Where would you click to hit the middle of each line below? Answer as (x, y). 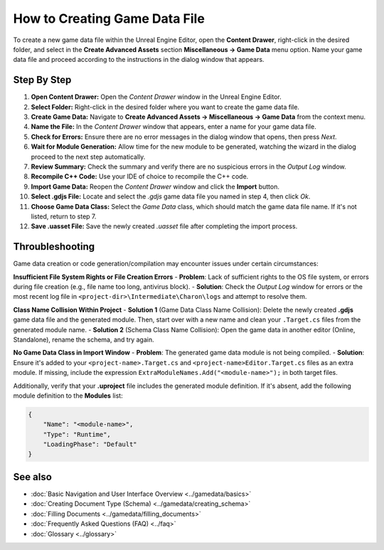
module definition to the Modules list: (68, 396)
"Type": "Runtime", (77, 434)
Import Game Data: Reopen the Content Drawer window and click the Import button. (155, 186)
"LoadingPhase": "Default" (90, 444)
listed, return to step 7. (64, 216)
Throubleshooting (54, 247)
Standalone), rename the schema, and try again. (84, 339)
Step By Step (42, 80)
